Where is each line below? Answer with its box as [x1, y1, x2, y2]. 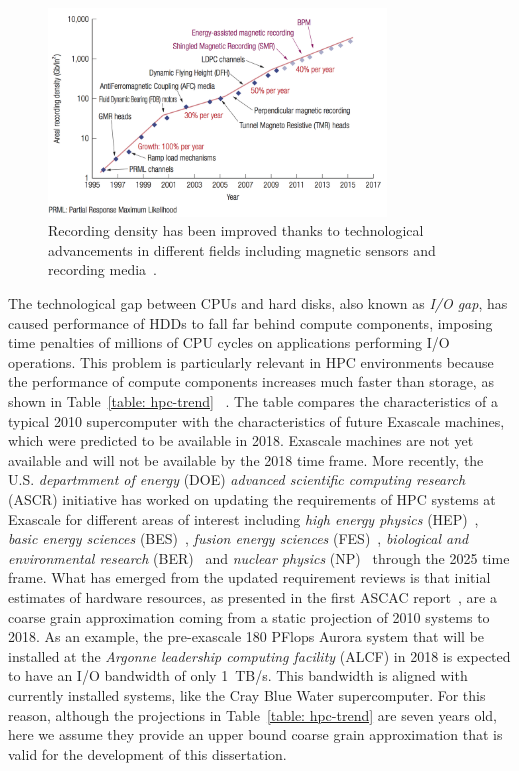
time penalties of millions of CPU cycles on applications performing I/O [8, 332, 450, 353]
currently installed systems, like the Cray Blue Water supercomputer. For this [8, 684, 486, 705]
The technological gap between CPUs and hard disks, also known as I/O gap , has [8, 293, 508, 314]
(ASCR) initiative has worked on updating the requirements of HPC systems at [8, 488, 496, 509]
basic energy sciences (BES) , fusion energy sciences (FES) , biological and [8, 528, 469, 549]
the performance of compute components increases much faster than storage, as [8, 371, 494, 392]
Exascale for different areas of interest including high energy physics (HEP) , [8, 508, 479, 529]
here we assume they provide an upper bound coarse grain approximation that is [8, 724, 503, 745]
